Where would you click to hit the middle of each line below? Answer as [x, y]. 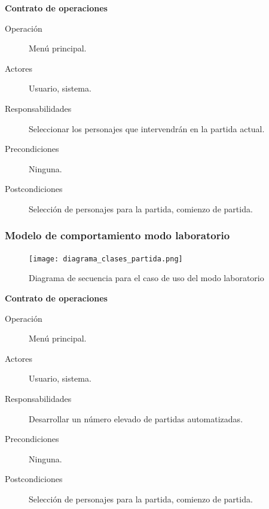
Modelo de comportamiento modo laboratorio [117, 235]
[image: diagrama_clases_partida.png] [106, 259]
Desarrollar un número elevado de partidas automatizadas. [136, 418]
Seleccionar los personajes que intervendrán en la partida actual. [147, 128]
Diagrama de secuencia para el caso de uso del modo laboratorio [146, 278]
